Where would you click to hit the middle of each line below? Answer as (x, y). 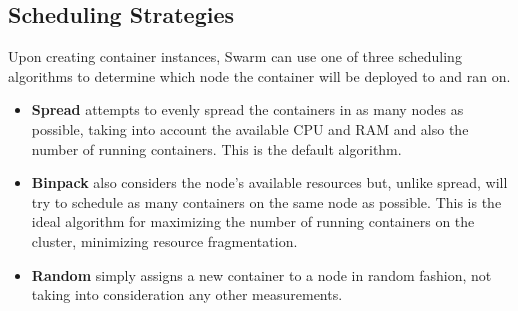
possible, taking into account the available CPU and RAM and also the (250, 128)
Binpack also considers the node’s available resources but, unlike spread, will (269, 182)
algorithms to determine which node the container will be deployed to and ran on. (259, 75)
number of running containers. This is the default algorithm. (216, 148)
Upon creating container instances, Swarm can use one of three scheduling (235, 56)
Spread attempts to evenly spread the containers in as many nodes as (247, 109)
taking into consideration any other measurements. (187, 294)
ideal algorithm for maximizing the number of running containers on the (253, 221)
